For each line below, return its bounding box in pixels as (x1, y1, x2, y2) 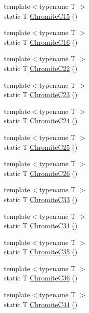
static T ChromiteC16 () (4, 36, 78, 47)
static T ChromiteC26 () (4, 168, 78, 178)
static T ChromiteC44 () (4, 299, 78, 309)
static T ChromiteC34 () (4, 220, 78, 231)
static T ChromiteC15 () (4, 10, 78, 21)
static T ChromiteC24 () (4, 115, 78, 126)
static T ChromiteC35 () (4, 246, 78, 257)
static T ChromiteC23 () (4, 89, 78, 100)
